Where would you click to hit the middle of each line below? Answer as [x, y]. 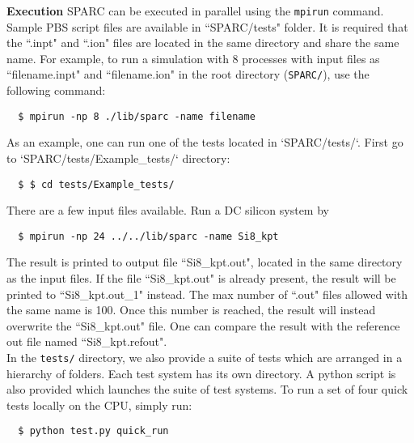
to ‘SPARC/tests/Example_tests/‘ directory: [118, 158]
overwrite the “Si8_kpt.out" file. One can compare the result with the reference [203, 325]
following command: [56, 90]
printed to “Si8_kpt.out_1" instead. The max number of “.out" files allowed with [207, 294]
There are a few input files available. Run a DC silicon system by [168, 210]
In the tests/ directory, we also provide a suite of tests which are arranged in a [205, 357]
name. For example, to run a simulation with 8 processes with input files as [193, 58]
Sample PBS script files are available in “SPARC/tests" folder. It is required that [207, 26]
